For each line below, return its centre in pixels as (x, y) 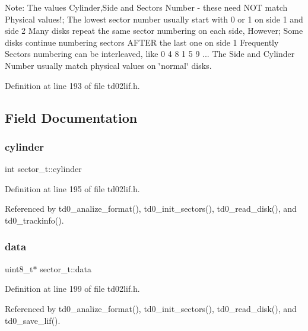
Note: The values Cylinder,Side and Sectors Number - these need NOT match (146, 7)
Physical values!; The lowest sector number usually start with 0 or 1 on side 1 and (154, 19)
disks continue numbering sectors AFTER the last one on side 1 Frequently (142, 42)
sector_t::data (66, 268)
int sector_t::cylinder (43, 169)
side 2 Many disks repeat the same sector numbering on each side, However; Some (154, 31)
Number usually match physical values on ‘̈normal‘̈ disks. (108, 65)
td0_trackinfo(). (34, 220)
